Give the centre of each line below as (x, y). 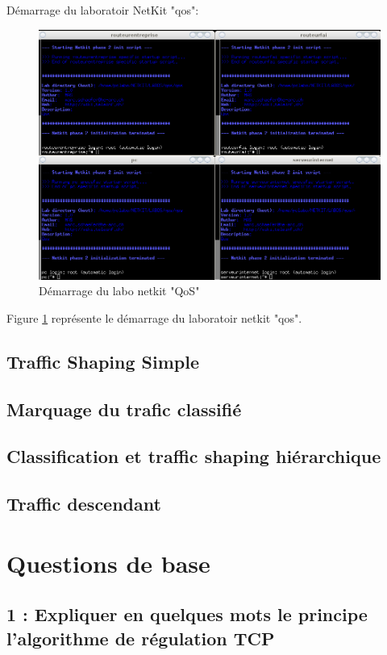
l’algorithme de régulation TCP (141, 638)
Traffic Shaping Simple (103, 361)
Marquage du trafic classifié (124, 409)
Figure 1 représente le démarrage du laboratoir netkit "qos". (154, 317)
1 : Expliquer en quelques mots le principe (187, 614)
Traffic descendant (84, 504)
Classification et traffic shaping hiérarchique (194, 456)
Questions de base (108, 563)
